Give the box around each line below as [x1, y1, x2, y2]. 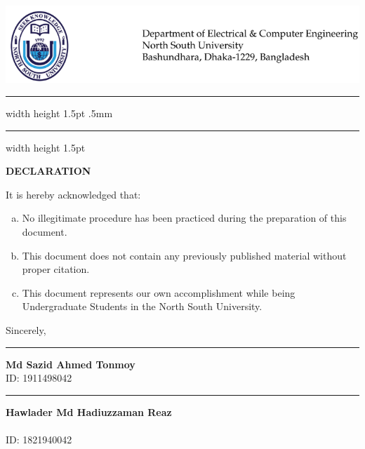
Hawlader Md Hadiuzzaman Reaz [6, 404, 172, 419]
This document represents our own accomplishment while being [22, 285, 296, 300]
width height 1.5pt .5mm [6, 106, 113, 121]
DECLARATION [6, 163, 91, 178]
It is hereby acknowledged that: [6, 187, 141, 201]
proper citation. [22, 262, 90, 276]
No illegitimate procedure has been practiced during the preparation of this [22, 210, 347, 225]
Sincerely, [6, 322, 46, 337]
